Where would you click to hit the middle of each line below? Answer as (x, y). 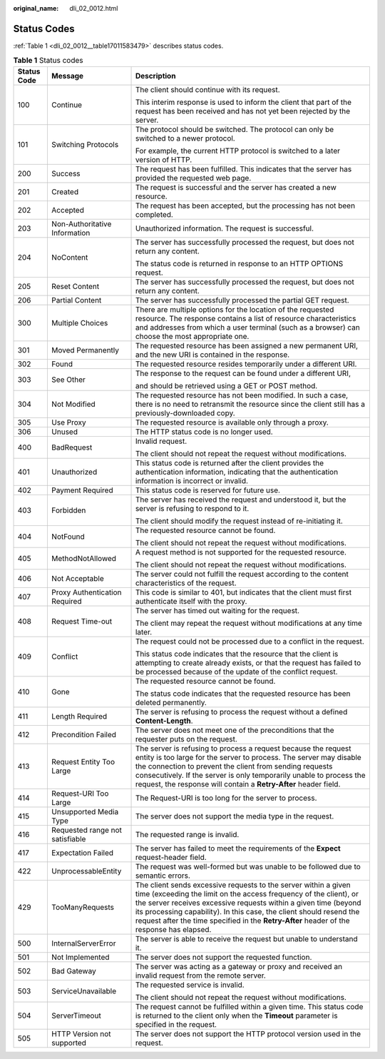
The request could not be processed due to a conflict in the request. (250, 641)
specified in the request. (176, 1024)
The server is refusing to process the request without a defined (241, 711)
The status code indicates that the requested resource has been (243, 694)
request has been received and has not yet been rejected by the (243, 111)
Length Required (79, 716)
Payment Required (82, 490)
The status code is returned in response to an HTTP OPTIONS (239, 263)
